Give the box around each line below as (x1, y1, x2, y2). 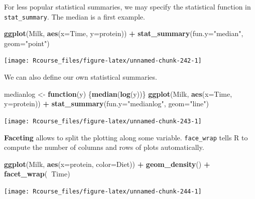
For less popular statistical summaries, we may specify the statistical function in (4, 2, 251, 12)
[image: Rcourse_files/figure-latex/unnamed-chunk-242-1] (4, 57, 202, 65)
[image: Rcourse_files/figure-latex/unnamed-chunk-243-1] (4, 117, 202, 125)
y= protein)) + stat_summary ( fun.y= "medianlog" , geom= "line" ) (4, 98, 209, 109)
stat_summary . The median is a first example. (4, 11, 145, 22)
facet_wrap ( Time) (4, 168, 70, 179)
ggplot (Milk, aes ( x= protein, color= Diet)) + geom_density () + (4, 158, 210, 169)
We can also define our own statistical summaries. (4, 72, 157, 82)
